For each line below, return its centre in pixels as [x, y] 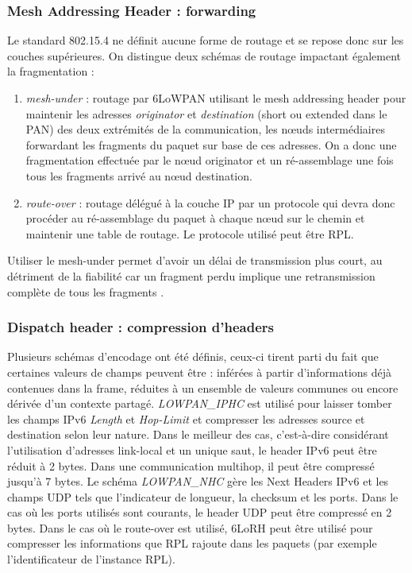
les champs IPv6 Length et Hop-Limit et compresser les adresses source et [186, 418]
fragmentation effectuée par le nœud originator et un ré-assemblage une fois [210, 160]
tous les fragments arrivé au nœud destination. [139, 175]
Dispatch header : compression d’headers [141, 327]
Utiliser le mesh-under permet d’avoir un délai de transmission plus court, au [195, 260]
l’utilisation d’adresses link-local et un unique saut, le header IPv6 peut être [192, 449]
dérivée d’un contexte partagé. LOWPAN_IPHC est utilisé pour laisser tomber [200, 403]
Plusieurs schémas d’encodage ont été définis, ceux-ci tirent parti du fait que [193, 356]
